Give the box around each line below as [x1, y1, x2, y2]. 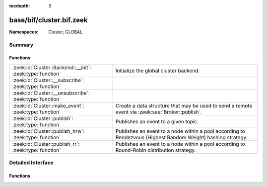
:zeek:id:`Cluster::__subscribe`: [12, 77, 84, 84]
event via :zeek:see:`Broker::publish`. [115, 108, 202, 115]
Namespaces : [9, 29, 39, 35]
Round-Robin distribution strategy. [115, 147, 196, 154]
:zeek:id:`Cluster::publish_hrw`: [12, 127, 85, 134]
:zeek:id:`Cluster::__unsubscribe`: [12, 90, 90, 96]
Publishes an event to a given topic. [115, 118, 199, 125]
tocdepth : [9, 3, 30, 8]
